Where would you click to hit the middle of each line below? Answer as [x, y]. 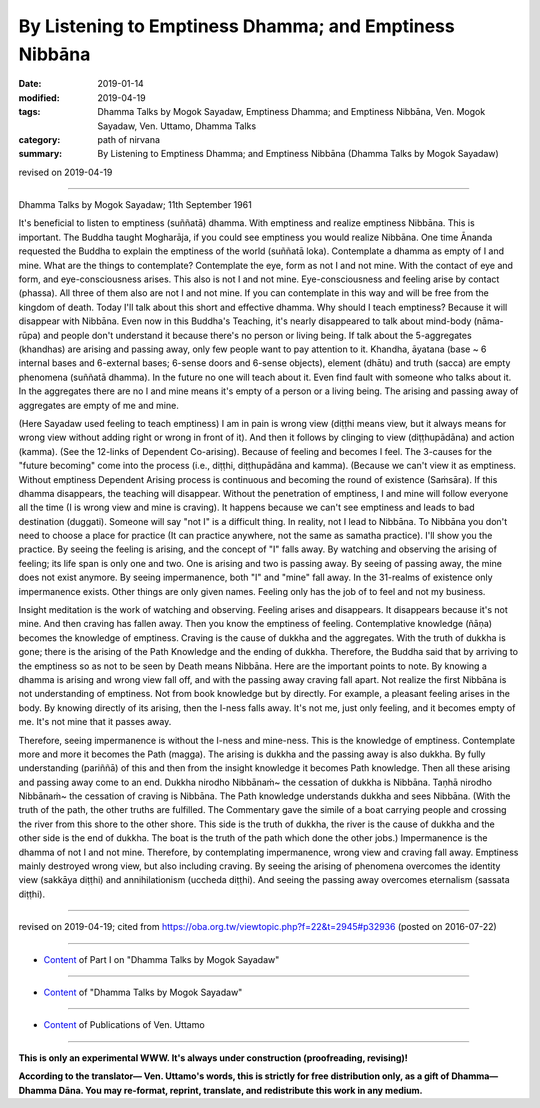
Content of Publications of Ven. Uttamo [124, 1025]
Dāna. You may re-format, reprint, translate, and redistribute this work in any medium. [241, 1090]
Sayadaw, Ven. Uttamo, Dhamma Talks [177, 126]
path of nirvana [128, 139]
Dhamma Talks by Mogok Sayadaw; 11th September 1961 [135, 205]
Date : [30, 84]
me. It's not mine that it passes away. [95, 722]
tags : [29, 112]
